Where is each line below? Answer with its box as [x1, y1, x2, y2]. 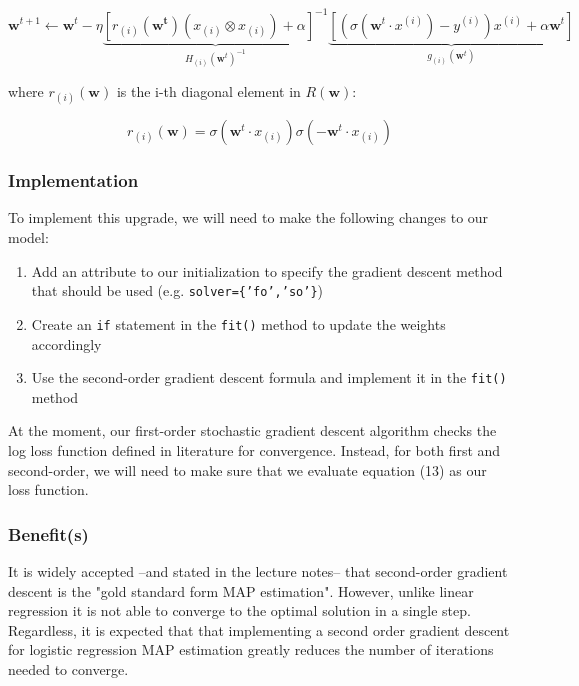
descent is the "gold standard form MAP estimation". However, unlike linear [8, 580, 474, 601]
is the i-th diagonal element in [116, 81, 301, 102]
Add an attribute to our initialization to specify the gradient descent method [31, 260, 503, 281]
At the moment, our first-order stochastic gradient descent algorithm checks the [8, 420, 497, 441]
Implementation [8, 168, 139, 193]
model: [8, 227, 49, 248]
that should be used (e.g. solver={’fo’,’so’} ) [31, 280, 323, 301]
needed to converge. [8, 658, 129, 679]
